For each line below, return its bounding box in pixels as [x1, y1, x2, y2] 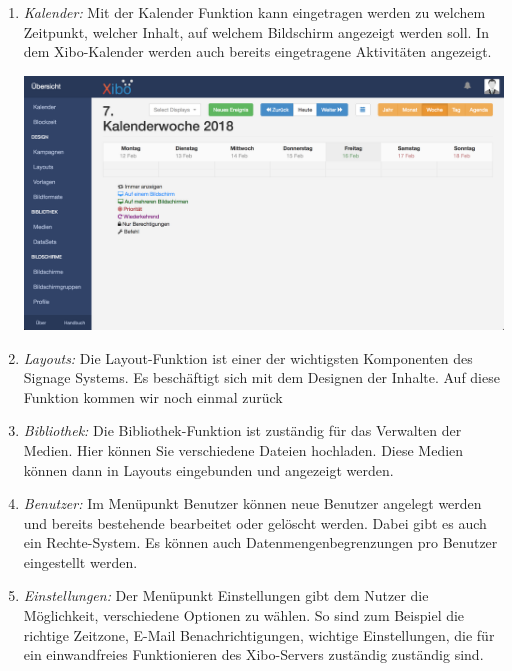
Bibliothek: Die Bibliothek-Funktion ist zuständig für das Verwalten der [23, 420, 462, 441]
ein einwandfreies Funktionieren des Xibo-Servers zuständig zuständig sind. [23, 644, 484, 665]
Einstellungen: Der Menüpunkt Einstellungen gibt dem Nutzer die [23, 585, 429, 606]
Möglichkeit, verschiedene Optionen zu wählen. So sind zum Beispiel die [23, 605, 465, 626]
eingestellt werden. [23, 551, 138, 572]
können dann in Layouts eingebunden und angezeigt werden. [23, 459, 394, 480]
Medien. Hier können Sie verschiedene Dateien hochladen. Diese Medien [23, 439, 464, 460]
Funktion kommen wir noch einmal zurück [23, 386, 283, 407]
